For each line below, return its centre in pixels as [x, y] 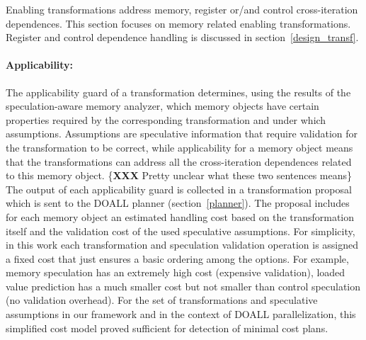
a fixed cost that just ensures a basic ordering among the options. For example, [177, 258]
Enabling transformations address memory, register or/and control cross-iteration [182, 9]
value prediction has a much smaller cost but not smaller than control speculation [183, 286]
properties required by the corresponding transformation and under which [166, 119]
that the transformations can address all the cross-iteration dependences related [179, 161]
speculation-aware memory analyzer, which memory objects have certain [162, 106]
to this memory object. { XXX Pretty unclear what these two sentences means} [179, 175]
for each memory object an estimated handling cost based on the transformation [180, 216]
